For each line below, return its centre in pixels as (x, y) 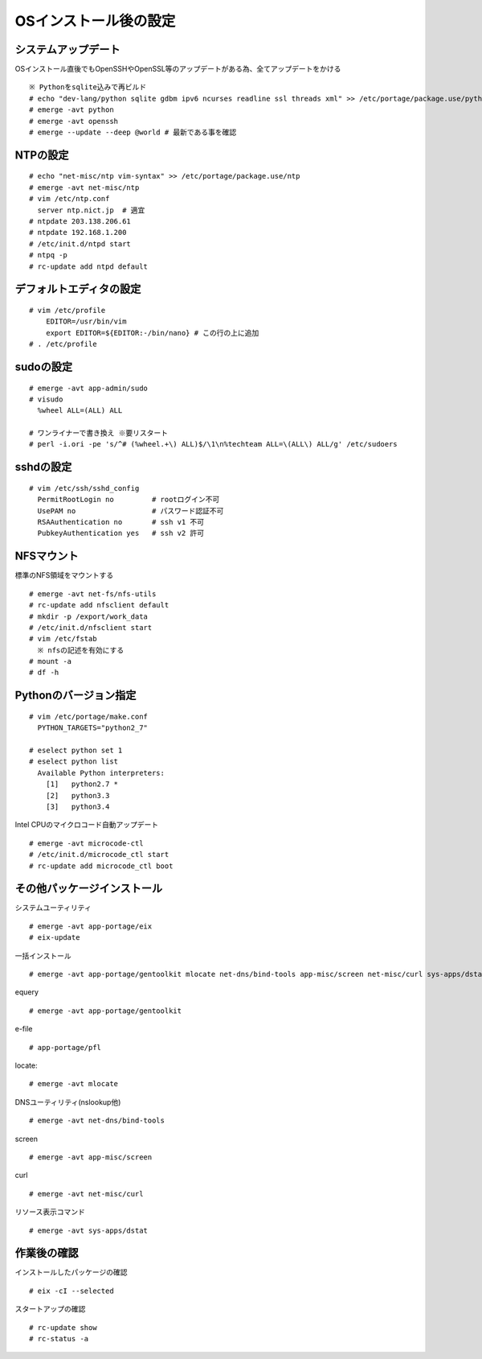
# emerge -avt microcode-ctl (86, 843)
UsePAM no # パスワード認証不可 (131, 511)
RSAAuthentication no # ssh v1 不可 (121, 522)
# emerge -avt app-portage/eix (91, 926)
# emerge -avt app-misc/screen (91, 1157)
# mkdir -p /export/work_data (89, 616)
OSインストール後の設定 (95, 21)
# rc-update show (63, 1327)
